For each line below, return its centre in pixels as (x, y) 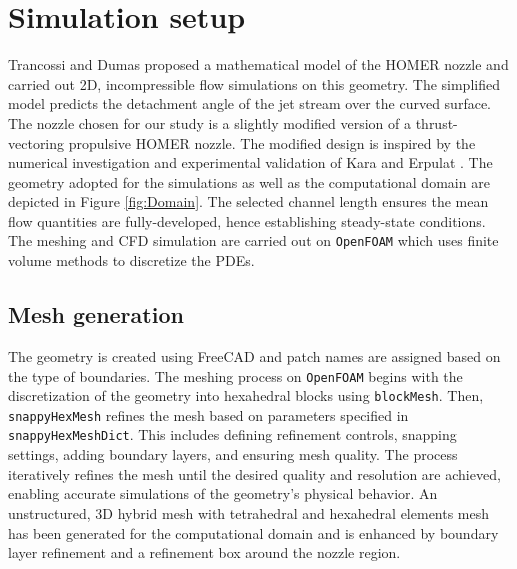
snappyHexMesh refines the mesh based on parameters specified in (208, 414)
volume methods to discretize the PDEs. (131, 260)
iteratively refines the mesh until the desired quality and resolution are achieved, (254, 473)
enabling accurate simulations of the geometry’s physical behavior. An (223, 493)
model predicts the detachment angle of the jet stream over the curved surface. (249, 103)
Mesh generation (96, 314)
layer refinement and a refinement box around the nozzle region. (204, 552)
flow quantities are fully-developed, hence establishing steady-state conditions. (247, 220)
